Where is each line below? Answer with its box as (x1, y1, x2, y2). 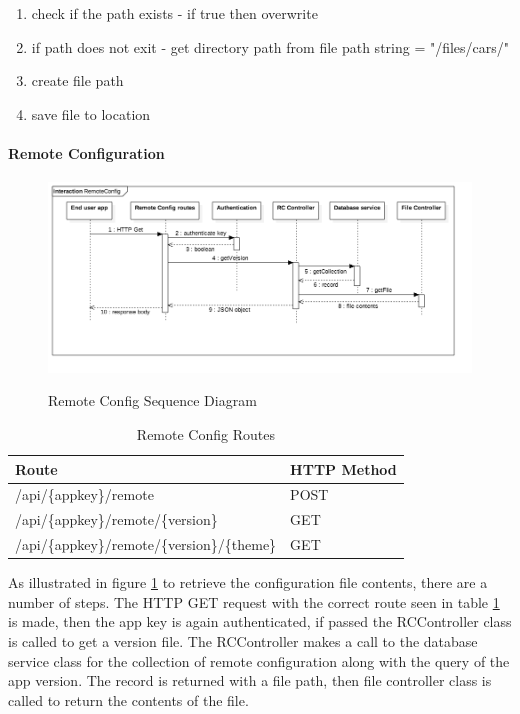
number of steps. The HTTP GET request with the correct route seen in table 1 (8, 591, 500, 612)
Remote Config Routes (136, 424, 275, 445)
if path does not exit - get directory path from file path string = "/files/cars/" (31, 36, 510, 57)
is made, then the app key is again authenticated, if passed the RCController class (8, 611, 512, 632)
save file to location (31, 103, 151, 124)
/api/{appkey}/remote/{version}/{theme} (15, 534, 277, 555)
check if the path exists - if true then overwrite (31, 3, 318, 23)
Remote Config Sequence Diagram (48, 390, 257, 411)
